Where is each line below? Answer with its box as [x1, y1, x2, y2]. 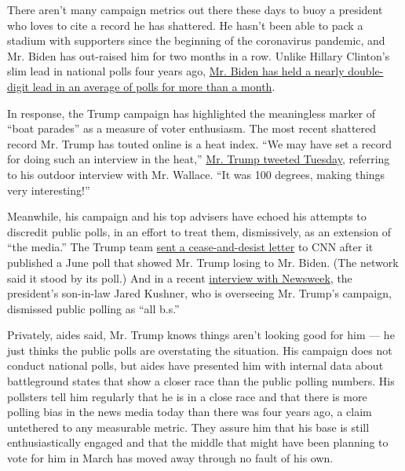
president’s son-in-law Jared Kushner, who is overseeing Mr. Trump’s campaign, [7, 285, 392, 301]
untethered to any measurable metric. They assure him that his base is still [7, 418, 370, 435]
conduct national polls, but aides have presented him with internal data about [7, 357, 384, 374]
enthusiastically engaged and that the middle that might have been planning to [7, 434, 389, 451]
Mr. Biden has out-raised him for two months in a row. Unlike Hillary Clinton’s [7, 47, 390, 64]
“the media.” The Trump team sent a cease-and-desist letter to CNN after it [7, 239, 374, 255]
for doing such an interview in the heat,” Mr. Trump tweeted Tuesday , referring [7, 151, 390, 167]
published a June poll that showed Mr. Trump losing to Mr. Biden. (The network [7, 254, 399, 270]
